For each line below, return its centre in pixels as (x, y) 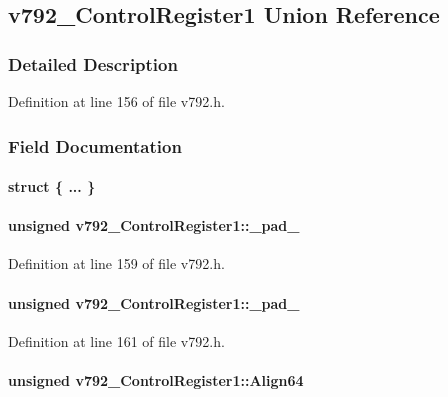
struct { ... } (52, 186)
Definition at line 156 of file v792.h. (116, 101)
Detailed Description (93, 63)
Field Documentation (95, 145)
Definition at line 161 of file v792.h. (116, 340)
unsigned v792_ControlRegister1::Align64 (156, 380)
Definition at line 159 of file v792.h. (116, 263)
